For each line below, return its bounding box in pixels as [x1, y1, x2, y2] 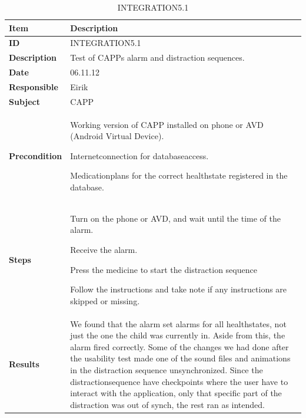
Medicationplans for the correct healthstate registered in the [70, 169, 288, 182]
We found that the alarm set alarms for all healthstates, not [70, 317, 287, 330]
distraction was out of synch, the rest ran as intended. [70, 398, 265, 410]
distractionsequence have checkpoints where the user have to [70, 375, 288, 387]
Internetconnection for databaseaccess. [70, 149, 209, 162]
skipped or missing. [70, 294, 140, 307]
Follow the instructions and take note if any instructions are [70, 283, 287, 295]
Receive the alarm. [70, 243, 138, 256]
